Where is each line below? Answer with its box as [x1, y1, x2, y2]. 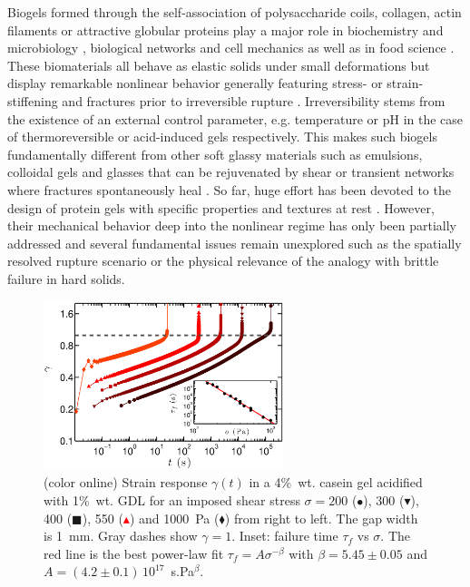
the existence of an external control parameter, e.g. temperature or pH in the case [7, 109, 464, 128]
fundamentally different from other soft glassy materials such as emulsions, [7, 144, 423, 163]
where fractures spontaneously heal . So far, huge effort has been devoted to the [7, 180, 451, 199]
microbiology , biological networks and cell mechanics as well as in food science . [7, 38, 455, 57]
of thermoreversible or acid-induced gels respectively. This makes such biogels [7, 127, 437, 146]
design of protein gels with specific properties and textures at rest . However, [7, 198, 435, 217]
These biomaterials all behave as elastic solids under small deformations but [7, 55, 430, 74]
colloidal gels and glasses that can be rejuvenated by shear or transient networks [7, 162, 455, 181]
